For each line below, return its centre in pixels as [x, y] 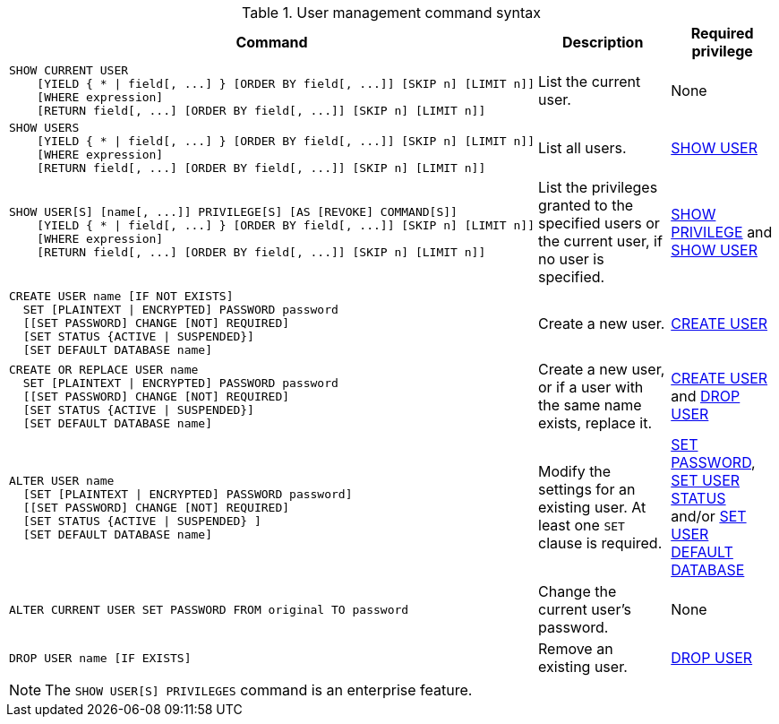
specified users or [599, 223]
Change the [578, 591]
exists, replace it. [595, 423]
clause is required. [600, 543]
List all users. [582, 148]
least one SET [582, 525]
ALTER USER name [62, 480]
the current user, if [600, 241]
